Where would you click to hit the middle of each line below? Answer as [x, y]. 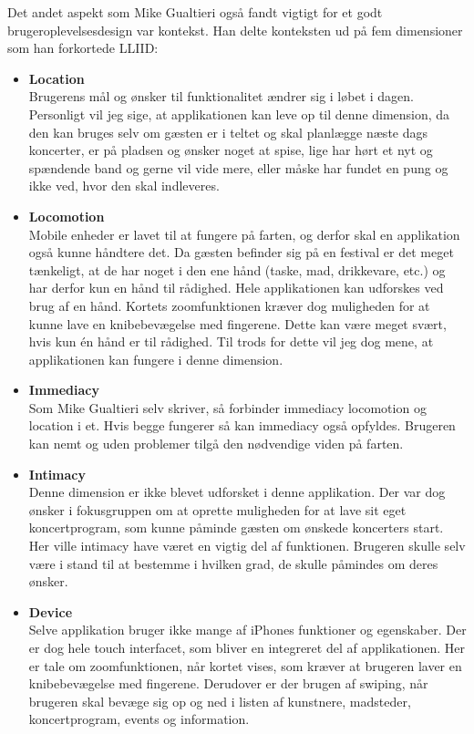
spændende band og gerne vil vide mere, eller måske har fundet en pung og [238, 167]
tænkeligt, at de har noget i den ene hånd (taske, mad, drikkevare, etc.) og [237, 269]
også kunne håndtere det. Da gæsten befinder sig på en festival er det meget [241, 252]
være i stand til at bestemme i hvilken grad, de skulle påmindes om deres [233, 563]
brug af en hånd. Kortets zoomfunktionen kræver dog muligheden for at [229, 305]
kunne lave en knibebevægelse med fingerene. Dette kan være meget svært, [237, 323]
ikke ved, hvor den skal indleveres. [124, 186]
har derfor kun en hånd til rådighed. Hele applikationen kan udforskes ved [236, 288]
